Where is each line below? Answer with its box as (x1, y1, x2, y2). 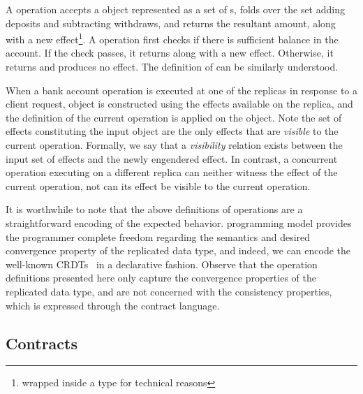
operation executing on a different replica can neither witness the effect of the (6, 165, 338, 180)
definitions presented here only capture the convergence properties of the (6, 270, 316, 285)
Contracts (6, 332, 78, 353)
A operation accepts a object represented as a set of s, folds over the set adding (6, 2, 345, 16)
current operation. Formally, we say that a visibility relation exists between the (6, 138, 343, 152)
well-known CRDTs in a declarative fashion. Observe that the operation (6, 256, 318, 271)
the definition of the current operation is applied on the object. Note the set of (6, 110, 342, 124)
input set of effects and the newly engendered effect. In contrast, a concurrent (6, 151, 338, 166)
